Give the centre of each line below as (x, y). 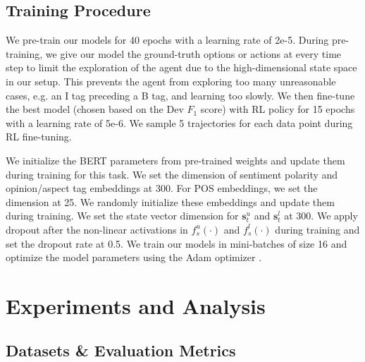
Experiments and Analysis (136, 305)
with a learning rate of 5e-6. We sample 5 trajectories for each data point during (179, 122)
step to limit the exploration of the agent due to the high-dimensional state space (181, 67)
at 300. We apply (321, 216)
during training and (317, 229)
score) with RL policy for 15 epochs (278, 109)
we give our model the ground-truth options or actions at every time (193, 53)
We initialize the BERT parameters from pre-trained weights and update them (175, 160)
